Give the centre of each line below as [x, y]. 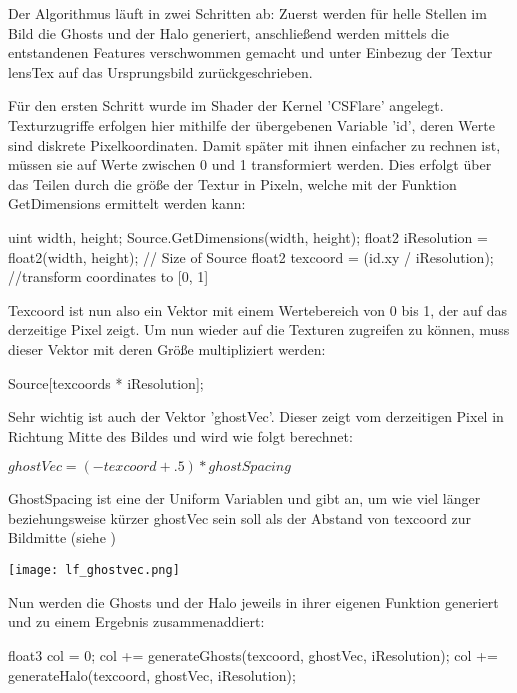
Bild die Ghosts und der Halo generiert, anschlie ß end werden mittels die [228, 32]
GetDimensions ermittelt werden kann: [127, 203]
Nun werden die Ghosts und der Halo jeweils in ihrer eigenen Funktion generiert [253, 601]
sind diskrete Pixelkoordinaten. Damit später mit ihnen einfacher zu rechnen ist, [254, 144]
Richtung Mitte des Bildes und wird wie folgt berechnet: [180, 435]
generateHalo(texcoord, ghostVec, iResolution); [152, 674]
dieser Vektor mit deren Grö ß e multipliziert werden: [167, 348]
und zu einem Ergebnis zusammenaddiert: [136, 621]
